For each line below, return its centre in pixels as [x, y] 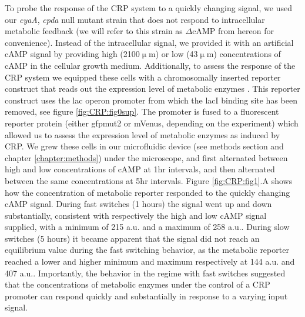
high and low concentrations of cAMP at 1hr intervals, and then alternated [140, 169]
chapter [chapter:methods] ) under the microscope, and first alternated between [146, 157]
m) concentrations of [244, 54]
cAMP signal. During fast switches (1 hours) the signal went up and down [138, 204]
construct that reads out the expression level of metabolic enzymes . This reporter [152, 89]
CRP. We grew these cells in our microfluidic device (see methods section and [144, 146]
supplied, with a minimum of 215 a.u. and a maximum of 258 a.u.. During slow [147, 227]
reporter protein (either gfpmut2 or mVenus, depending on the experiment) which [152, 123]
